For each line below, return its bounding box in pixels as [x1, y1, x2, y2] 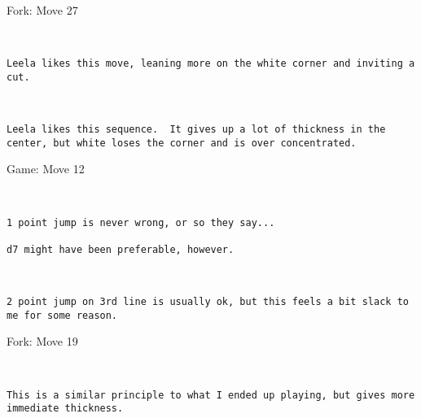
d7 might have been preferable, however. [7, 243, 235, 255]
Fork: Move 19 [7, 333, 78, 350]
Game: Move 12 [7, 160, 85, 177]
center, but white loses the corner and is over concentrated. [7, 137, 357, 149]
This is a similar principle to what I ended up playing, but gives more [7, 389, 415, 401]
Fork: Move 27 [7, 2, 78, 18]
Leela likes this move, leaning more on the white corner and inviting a [7, 58, 415, 70]
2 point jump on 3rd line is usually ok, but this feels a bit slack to [7, 296, 409, 308]
